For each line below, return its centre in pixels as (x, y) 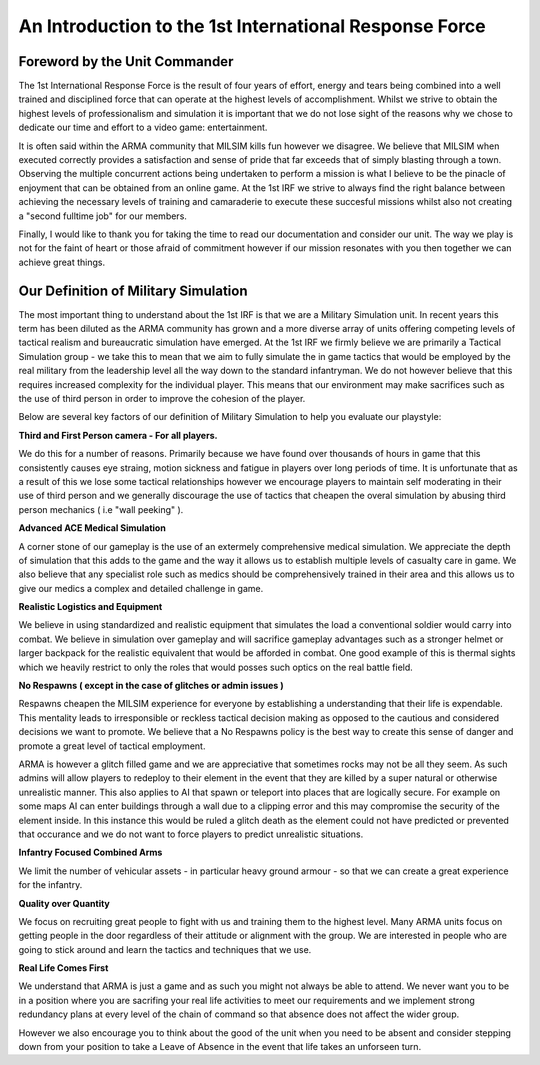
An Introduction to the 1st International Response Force (252, 26)
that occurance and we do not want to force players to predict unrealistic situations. (191, 834)
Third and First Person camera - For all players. (118, 435)
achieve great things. (61, 262)
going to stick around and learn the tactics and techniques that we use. (165, 949)
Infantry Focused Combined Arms (90, 852)
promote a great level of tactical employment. (112, 746)
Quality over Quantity (64, 903)
